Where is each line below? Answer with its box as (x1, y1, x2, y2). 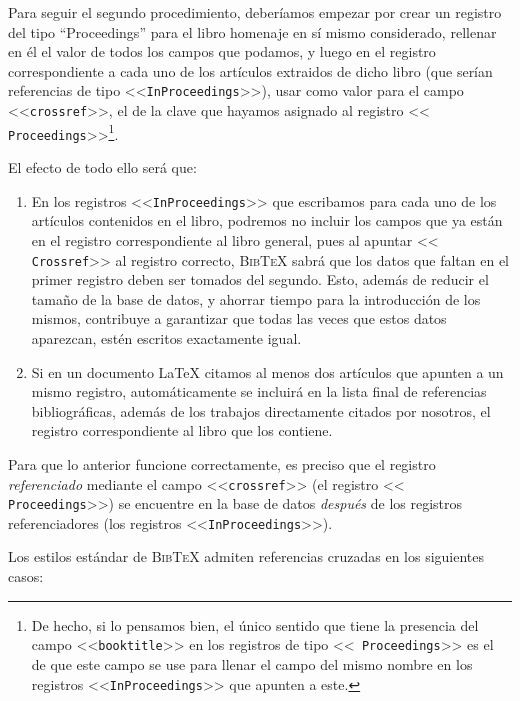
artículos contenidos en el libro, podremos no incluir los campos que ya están (31, 210, 503, 231)
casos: (8, 566, 44, 587)
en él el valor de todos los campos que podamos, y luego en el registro (8, 41, 436, 62)
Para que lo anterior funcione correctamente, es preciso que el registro (8, 453, 436, 474)
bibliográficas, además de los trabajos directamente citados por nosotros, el (31, 400, 491, 421)
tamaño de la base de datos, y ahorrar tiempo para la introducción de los (31, 288, 481, 309)
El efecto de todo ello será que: (8, 157, 197, 177)
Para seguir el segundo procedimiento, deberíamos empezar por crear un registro (8, 2, 502, 22)
